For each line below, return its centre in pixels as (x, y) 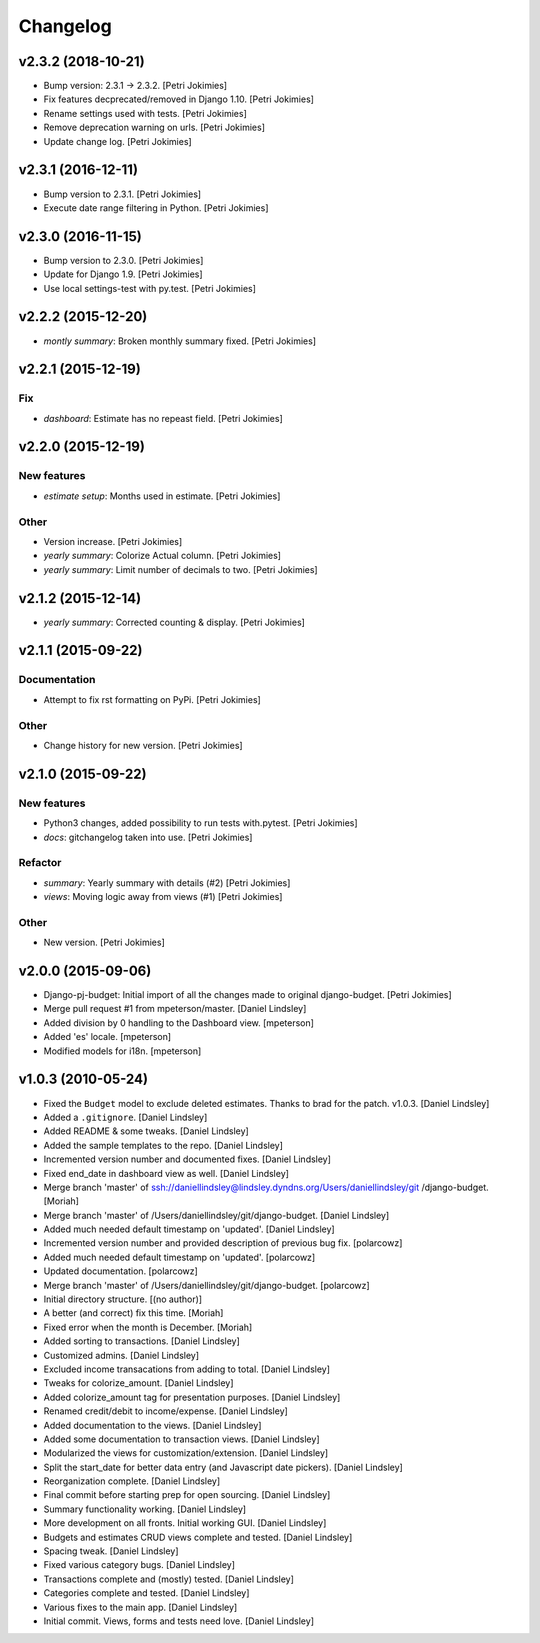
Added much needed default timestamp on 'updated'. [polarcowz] (179, 1257)
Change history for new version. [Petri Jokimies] (143, 745)
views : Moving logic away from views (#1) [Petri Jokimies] (163, 897)
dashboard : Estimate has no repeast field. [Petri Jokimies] (163, 418)
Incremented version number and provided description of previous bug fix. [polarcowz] (223, 1243)
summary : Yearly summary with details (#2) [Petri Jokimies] (167, 882)
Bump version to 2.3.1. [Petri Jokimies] (122, 194)
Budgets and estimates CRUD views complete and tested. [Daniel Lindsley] (198, 1537)
